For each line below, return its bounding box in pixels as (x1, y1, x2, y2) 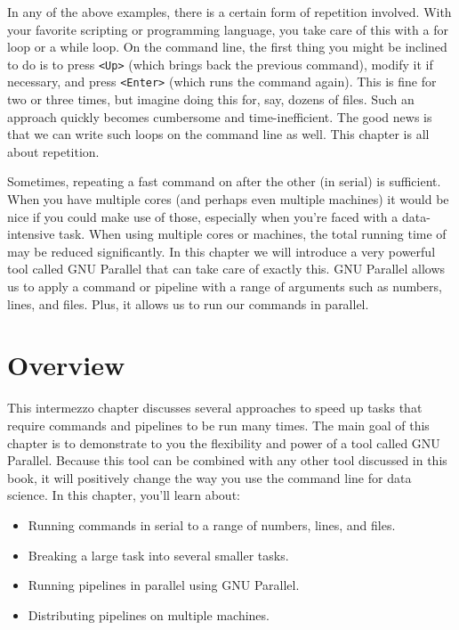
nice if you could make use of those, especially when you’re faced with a (7, 207, 399, 225)
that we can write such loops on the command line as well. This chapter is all (7, 125, 430, 143)
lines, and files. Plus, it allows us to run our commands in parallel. (7, 294, 369, 313)
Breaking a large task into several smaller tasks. (28, 545, 289, 564)
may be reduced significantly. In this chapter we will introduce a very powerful (7, 241, 436, 260)
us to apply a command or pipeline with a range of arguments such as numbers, (7, 277, 442, 296)
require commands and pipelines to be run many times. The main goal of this (7, 415, 430, 434)
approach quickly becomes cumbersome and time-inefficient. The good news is (7, 107, 432, 126)
